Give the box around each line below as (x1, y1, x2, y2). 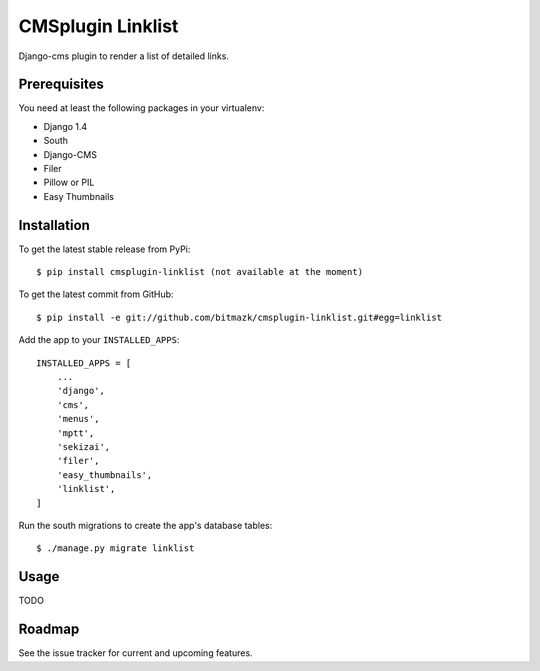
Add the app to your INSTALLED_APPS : (18, 334, 180, 346)
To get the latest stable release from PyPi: (18, 243, 191, 255)
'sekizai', (56, 441, 111, 452)
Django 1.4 (43, 120, 88, 132)
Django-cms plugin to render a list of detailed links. (18, 50, 230, 62)
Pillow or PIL (43, 176, 95, 189)
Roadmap (18, 621, 80, 638)
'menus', (56, 413, 100, 425)
